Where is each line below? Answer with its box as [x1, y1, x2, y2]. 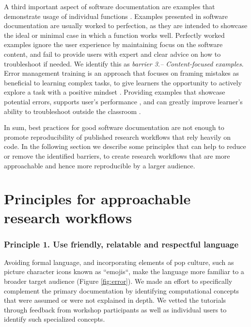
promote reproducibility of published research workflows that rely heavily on [4, 131, 231, 142]
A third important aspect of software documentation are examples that [4, 1, 215, 11]
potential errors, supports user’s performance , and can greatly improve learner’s [4, 96, 243, 106]
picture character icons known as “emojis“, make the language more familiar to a [4, 266, 244, 277]
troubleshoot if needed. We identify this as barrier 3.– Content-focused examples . [4, 58, 244, 68]
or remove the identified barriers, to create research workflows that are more [4, 150, 230, 161]
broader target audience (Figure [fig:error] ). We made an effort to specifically [4, 276, 233, 286]
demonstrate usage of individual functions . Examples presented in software [4, 11, 228, 21]
